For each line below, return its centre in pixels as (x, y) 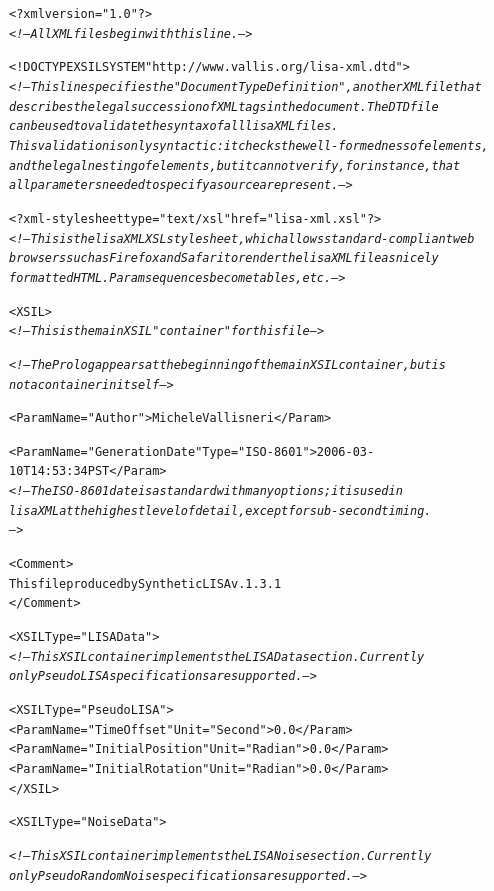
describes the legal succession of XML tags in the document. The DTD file (224, 106)
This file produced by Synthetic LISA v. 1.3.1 (145, 583)
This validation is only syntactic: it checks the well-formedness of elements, (249, 145)
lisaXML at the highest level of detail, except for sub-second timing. (220, 510)
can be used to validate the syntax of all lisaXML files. (174, 126)
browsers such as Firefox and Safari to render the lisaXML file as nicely (224, 258)
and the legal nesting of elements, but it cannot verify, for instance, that (235, 165)
